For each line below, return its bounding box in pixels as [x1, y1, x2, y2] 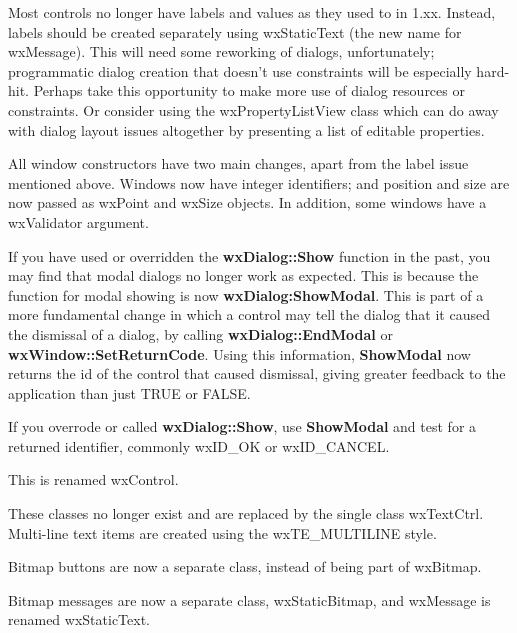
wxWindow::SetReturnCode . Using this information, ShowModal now [8, 343, 471, 364]
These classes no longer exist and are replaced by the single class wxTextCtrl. [8, 503, 484, 524]
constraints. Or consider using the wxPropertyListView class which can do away [8, 99, 499, 120]
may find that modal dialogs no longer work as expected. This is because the [8, 265, 479, 286]
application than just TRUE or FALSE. [8, 382, 251, 403]
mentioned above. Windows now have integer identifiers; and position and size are [8, 172, 510, 193]
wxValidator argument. [8, 211, 149, 232]
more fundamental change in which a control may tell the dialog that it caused [8, 304, 490, 325]
